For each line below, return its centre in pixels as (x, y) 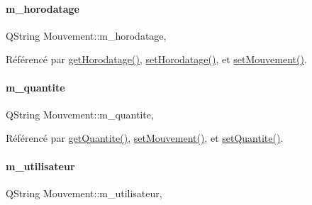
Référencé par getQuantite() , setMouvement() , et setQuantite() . (145, 138)
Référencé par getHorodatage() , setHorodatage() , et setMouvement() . (156, 59)
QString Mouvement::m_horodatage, (86, 35)
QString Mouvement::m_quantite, (80, 114)
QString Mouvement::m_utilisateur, (84, 193)
